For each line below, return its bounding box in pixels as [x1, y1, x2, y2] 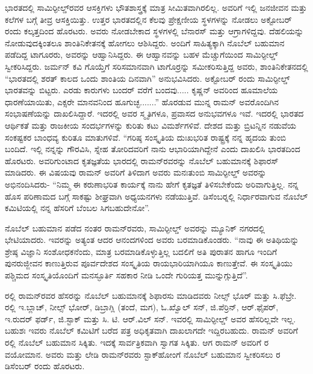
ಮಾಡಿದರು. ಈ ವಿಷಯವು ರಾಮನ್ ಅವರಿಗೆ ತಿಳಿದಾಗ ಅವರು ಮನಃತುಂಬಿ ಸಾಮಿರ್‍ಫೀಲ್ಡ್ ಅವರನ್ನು [5, 166, 267, 179]
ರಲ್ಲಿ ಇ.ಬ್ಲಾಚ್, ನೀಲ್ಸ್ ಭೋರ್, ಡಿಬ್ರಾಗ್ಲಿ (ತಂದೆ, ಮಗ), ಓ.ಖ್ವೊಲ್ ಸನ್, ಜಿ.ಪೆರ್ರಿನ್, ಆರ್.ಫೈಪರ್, [5, 301, 279, 313]
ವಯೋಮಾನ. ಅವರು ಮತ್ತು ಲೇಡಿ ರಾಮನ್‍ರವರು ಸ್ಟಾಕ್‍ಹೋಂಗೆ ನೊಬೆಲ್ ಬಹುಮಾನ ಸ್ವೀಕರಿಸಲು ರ [5, 348, 280, 360]
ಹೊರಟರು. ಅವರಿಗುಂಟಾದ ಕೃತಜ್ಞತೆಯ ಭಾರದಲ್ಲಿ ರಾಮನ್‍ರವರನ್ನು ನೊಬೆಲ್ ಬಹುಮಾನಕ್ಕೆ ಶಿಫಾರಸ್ [5, 154, 279, 167]
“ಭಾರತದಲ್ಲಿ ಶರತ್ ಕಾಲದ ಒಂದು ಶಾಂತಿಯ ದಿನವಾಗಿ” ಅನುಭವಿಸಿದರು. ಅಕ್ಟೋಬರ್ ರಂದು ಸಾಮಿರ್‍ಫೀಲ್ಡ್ [5, 72, 290, 84]
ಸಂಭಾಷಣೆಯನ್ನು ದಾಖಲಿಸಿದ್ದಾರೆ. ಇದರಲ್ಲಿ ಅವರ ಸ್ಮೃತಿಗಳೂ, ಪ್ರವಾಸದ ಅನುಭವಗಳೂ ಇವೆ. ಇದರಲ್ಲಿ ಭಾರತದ [5, 107, 304, 120]
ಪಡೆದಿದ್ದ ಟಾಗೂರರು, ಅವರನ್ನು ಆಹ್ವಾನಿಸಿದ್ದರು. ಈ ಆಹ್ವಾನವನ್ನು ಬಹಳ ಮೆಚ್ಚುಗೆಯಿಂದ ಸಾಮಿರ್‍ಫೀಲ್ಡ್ [5, 48, 278, 61]
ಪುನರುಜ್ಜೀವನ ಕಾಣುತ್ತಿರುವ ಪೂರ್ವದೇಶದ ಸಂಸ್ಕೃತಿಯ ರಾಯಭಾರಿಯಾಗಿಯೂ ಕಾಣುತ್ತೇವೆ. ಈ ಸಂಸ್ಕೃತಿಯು [5, 257, 293, 269]
